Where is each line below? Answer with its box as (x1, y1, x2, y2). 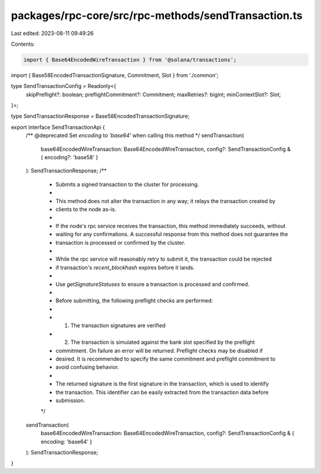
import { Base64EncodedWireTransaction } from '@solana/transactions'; (23, 56, 237, 63)
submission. (55, 397, 86, 404)
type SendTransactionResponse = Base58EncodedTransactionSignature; (11, 113, 190, 120)
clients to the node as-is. (55, 206, 117, 213)
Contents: (11, 40, 35, 48)
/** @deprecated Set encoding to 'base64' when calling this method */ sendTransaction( (26, 132, 244, 139)
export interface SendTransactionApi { (11, 124, 105, 131)
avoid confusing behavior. (55, 364, 119, 371)
